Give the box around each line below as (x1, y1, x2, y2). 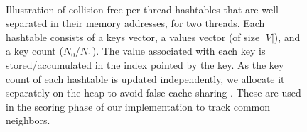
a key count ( (6, 43, 63, 58)
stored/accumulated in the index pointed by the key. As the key (6, 57, 284, 72)
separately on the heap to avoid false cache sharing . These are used (6, 85, 301, 100)
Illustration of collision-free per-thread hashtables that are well (6, 1, 279, 16)
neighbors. (6, 113, 50, 128)
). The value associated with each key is (92, 43, 266, 58)
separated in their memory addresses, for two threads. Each (6, 16, 265, 31)
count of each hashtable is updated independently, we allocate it (6, 71, 285, 86)
